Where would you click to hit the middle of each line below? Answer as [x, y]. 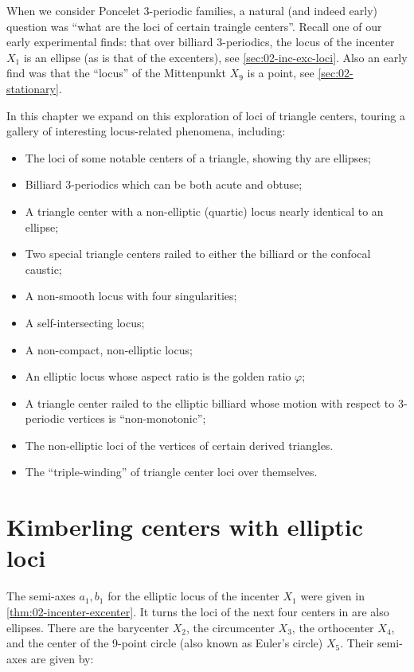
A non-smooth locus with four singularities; [131, 296]
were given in [332, 596]
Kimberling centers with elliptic [185, 527]
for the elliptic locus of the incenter [193, 596]
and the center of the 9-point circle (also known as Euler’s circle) [165, 643]
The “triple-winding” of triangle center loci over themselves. [171, 472]
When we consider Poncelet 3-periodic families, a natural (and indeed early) [192, 10]
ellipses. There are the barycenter [88, 627]
